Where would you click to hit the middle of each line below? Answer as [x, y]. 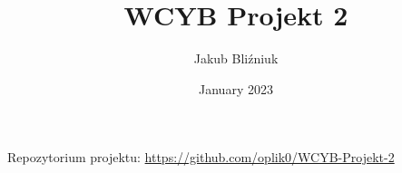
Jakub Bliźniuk [236, 58]
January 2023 [236, 88]
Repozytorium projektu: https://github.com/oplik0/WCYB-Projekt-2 [201, 157]
